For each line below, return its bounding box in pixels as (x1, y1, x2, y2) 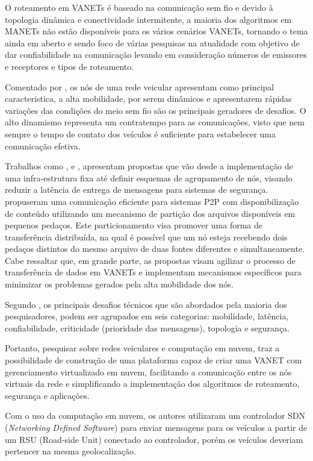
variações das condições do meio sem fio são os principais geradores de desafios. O (5, 104, 306, 116)
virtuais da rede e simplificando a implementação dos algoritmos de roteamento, (5, 377, 300, 390)
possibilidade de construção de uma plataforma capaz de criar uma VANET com (5, 354, 302, 366)
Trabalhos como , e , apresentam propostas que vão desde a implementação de (5, 160, 293, 172)
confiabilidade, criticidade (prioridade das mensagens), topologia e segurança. (5, 321, 290, 334)
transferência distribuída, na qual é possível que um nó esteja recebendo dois (5, 230, 288, 243)
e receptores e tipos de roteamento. (5, 60, 134, 72)
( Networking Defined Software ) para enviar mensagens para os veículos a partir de (5, 421, 308, 433)
